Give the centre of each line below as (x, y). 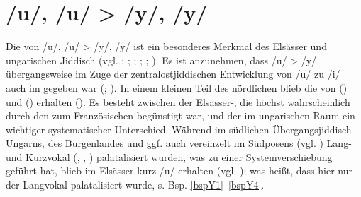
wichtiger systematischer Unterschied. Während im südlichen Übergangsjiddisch (179, 129)
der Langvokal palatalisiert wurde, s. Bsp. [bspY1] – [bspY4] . (135, 185)
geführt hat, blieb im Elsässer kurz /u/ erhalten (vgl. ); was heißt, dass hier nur (179, 171)
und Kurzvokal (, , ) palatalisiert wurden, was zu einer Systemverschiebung (169, 156)
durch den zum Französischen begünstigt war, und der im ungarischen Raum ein (180, 115)
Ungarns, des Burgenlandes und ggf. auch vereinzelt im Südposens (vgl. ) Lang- (179, 143)
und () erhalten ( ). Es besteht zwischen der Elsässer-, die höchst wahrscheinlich (178, 101)
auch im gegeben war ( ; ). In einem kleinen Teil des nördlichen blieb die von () (177, 87)
